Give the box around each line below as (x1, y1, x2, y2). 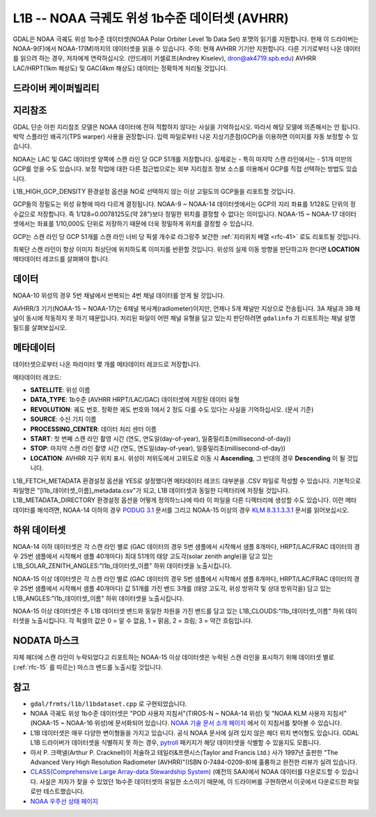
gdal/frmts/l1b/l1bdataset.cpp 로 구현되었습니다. (30, 699, 187, 708)
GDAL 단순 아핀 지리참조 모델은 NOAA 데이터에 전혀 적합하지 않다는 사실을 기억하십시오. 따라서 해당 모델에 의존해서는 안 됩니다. (13, 123, 360, 131)
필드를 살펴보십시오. (13, 324, 68, 332)
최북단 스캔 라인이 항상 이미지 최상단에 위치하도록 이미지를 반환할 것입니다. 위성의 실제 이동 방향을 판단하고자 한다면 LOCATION (13, 244, 360, 254)
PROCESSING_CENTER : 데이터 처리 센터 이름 (30, 425, 157, 433)
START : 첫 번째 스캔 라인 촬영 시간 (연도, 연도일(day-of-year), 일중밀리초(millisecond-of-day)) (30, 435, 292, 443)
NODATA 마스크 (13, 635, 79, 647)
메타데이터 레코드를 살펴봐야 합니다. (13, 255, 110, 263)
